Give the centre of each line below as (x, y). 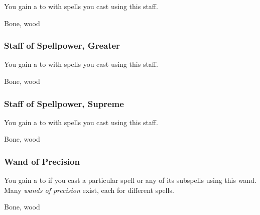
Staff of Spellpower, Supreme (64, 103)
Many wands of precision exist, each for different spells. (89, 190)
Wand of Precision (42, 161)
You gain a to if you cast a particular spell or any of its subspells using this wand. (130, 180)
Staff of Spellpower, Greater (62, 45)
